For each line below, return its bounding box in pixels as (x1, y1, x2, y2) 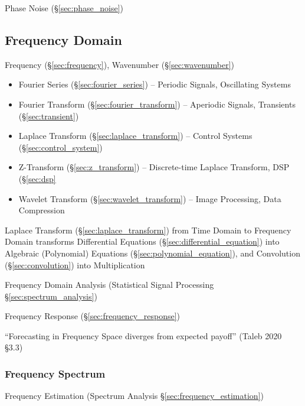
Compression (18, 204, 65, 216)
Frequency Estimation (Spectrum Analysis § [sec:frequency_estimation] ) (5, 389, 264, 402)
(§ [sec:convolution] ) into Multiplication (5, 258, 145, 271)
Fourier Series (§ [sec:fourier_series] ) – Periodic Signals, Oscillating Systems (18, 78, 291, 90)
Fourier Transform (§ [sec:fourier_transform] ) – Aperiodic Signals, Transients (18, 98, 296, 110)
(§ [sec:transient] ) (18, 109, 79, 122)
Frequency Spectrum (5, 366, 106, 381)
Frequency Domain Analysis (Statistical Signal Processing (5, 278, 214, 291)
